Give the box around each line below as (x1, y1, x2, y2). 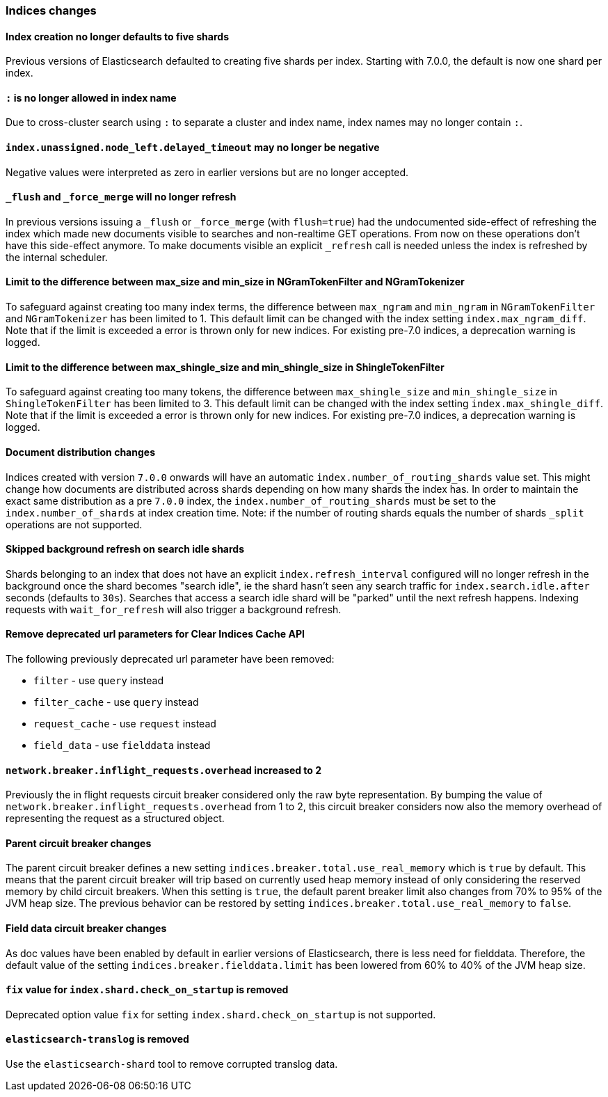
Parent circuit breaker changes (6, 837, 152, 849)
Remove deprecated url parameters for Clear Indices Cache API (6, 628, 305, 640)
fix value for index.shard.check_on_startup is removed (6, 984, 289, 996)
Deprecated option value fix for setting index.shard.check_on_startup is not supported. (6, 1008, 436, 1020)
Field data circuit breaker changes (6, 922, 167, 935)
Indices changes (6, 3, 97, 17)
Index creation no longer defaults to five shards (6, 30, 229, 42)
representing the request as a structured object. (6, 812, 225, 825)
